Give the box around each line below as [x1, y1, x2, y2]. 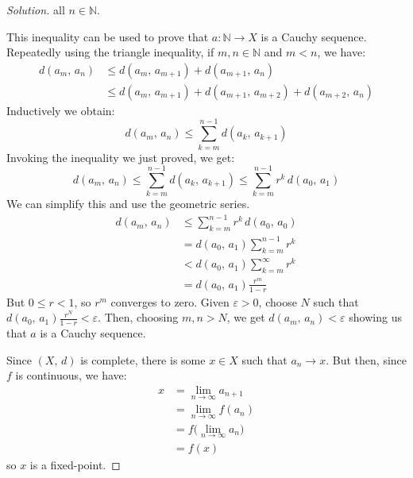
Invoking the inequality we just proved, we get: [6, 148, 235, 165]
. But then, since [326, 351, 407, 368]
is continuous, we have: [15, 367, 127, 384]
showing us [349, 309, 402, 326]
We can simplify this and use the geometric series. [6, 195, 250, 212]
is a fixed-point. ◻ [29, 456, 121, 472]
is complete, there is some [80, 351, 206, 368]
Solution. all [6, 2, 65, 17]
